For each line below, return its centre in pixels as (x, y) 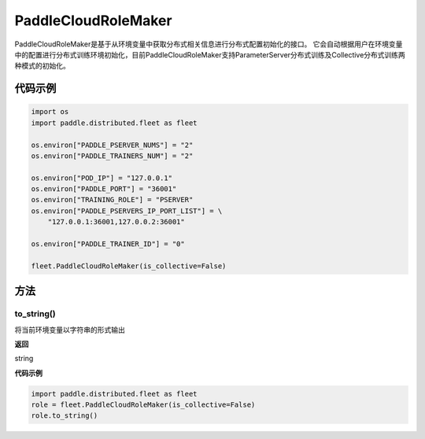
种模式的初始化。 (42, 66)
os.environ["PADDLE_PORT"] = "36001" (104, 189)
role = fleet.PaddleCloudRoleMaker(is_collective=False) (143, 405)
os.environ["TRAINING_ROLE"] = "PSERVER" (112, 200)
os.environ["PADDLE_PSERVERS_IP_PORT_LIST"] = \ (127, 211)
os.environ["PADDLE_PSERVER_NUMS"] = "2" (112, 145)
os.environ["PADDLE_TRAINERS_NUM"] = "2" (112, 156)
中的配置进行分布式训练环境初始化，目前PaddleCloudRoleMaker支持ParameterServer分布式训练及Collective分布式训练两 (210, 54)
